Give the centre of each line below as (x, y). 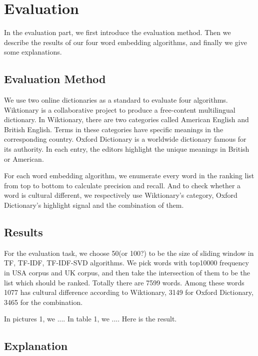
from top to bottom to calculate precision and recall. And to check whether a (122, 185)
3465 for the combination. (43, 302)
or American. (24, 158)
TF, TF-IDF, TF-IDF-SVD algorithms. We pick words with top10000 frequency (126, 263)
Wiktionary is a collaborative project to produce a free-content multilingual (120, 109)
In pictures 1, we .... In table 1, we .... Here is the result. (90, 319)
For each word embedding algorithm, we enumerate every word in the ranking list (129, 175)
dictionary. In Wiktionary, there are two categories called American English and (126, 119)
